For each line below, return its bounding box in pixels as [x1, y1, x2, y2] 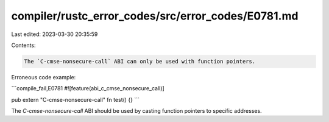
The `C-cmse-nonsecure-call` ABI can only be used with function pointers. [24, 58, 256, 65]
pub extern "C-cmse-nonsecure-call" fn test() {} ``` [11, 96, 140, 103]
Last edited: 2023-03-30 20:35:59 [11, 30, 98, 38]
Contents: [11, 41, 36, 49]
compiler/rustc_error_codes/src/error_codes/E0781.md [11, 9, 299, 23]
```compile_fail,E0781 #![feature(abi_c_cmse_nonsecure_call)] [11, 85, 164, 92]
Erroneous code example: [11, 73, 76, 81]
